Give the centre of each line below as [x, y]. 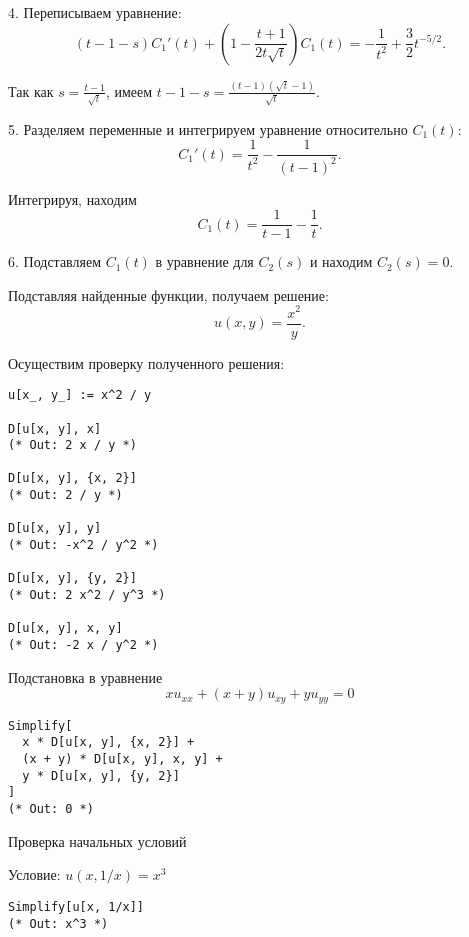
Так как [31, 90]
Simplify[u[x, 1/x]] [76, 906]
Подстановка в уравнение [85, 676]
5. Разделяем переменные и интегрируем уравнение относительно [208, 128]
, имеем [129, 90]
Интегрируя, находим [72, 198]
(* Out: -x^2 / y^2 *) [83, 545]
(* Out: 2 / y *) [65, 495]
